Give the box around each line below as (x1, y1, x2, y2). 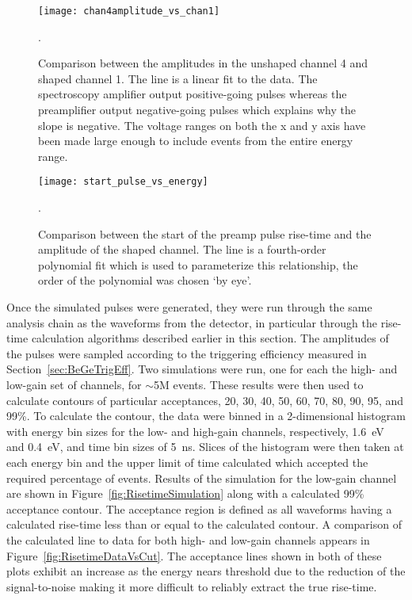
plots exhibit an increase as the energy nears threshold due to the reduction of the (6, 563, 406, 579)
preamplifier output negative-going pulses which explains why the (38, 101, 356, 118)
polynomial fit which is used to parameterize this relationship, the (38, 256, 358, 273)
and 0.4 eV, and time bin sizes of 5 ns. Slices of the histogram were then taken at (6, 438, 404, 455)
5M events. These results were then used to (154, 376, 364, 392)
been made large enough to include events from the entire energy (38, 132, 353, 149)
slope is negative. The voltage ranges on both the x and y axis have (38, 117, 366, 133)
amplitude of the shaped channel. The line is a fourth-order (38, 241, 326, 258)
